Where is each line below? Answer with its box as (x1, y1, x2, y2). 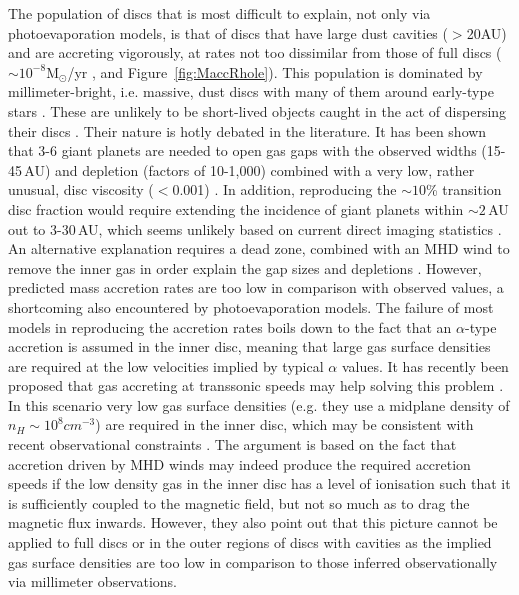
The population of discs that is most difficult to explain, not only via (8, 3, 431, 23)
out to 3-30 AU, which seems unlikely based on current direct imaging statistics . (8, 218, 502, 239)
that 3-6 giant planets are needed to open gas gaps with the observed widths (8, 140, 477, 161)
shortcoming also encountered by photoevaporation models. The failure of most (8, 296, 494, 317)
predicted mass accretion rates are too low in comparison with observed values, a (8, 277, 504, 298)
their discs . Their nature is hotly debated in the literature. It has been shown (8, 120, 487, 141)
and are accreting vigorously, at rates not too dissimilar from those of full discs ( (8, 42, 502, 63)
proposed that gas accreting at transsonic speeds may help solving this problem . (8, 375, 504, 396)
